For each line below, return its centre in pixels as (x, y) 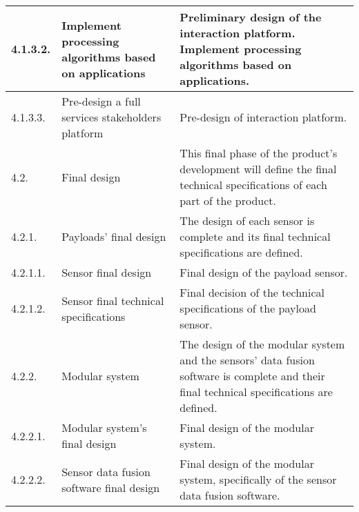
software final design (111, 487)
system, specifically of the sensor (258, 479)
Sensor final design (107, 272)
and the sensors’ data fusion (247, 360)
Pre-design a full (101, 101)
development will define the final (258, 169)
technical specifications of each (253, 185)
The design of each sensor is (247, 220)
